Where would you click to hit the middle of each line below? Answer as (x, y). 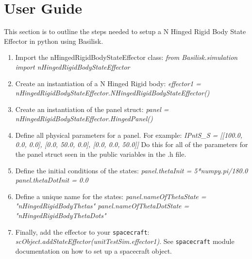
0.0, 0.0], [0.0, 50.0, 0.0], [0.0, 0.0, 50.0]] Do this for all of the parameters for (132, 144)
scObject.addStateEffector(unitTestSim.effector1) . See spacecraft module (125, 241)
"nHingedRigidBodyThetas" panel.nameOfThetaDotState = (102, 206)
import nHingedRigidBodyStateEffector (73, 66)
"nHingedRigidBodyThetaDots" (61, 215)
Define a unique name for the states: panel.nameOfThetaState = (111, 196)
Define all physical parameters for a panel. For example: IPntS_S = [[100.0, (129, 135)
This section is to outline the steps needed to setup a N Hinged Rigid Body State (125, 31)
